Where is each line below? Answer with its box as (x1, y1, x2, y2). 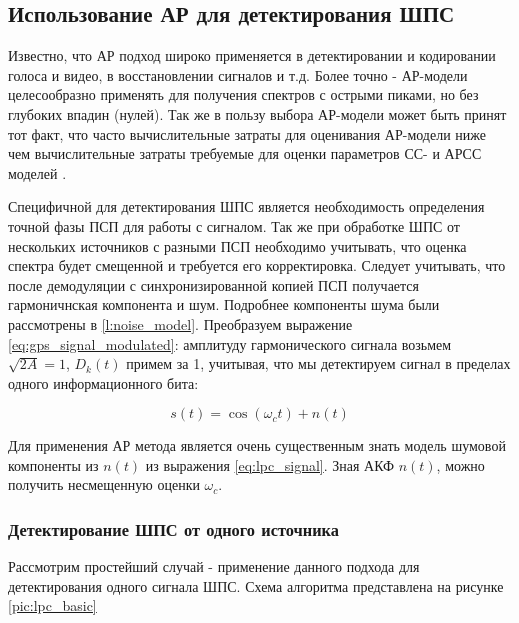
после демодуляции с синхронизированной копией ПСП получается (8, 274, 420, 295)
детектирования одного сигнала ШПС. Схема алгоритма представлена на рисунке (8, 575, 504, 596)
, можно (436, 454, 485, 475)
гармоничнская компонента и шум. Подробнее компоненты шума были (8, 294, 440, 315)
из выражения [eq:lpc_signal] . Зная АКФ (145, 454, 394, 475)
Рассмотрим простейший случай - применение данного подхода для (8, 556, 420, 577)
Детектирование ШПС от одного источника (8, 517, 339, 541)
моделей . (8, 162, 67, 183)
